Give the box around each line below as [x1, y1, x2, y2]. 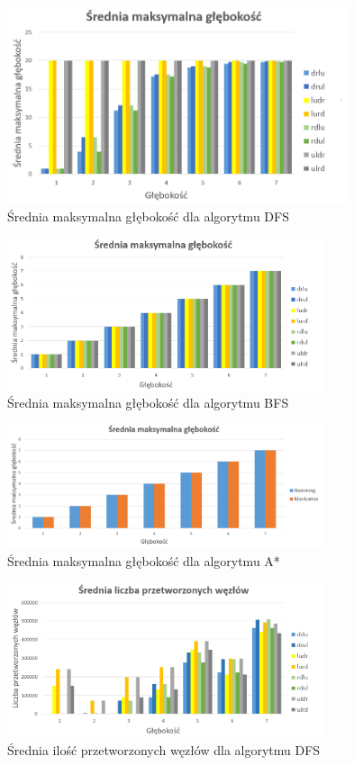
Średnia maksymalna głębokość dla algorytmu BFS [7, 393, 289, 412]
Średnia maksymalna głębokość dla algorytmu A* [7, 552, 280, 571]
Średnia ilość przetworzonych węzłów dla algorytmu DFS [7, 740, 321, 759]
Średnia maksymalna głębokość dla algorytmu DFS [7, 207, 289, 226]
